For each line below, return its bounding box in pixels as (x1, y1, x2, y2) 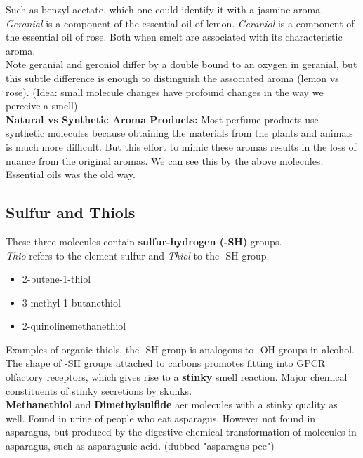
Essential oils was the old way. (6, 167, 136, 182)
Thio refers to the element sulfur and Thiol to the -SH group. (6, 248, 270, 262)
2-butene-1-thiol (22, 271, 91, 286)
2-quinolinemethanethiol (22, 318, 126, 333)
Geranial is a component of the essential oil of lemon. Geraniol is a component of (6, 15, 355, 30)
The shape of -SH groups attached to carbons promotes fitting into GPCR (6, 356, 326, 370)
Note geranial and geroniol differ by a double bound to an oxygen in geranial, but (6, 57, 357, 72)
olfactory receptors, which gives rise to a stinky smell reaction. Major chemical (6, 370, 348, 384)
